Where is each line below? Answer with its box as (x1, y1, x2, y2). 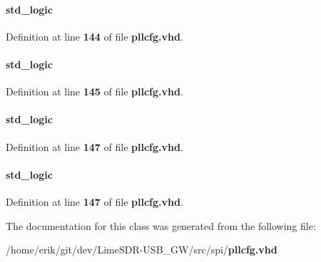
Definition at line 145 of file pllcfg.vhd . (6, 84, 183, 99)
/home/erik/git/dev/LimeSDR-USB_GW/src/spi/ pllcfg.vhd (6, 242, 277, 257)
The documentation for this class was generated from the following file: (6, 218, 316, 233)
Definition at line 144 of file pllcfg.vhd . (6, 28, 183, 43)
